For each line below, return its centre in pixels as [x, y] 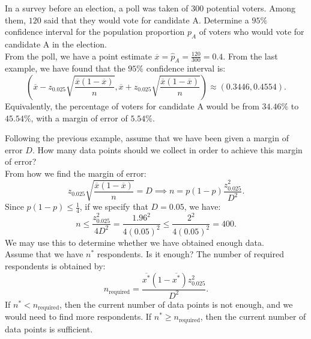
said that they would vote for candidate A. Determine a [146, 20]
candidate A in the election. [56, 44]
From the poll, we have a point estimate [78, 56]
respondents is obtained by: [55, 266]
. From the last [250, 56]
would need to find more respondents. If [78, 316]
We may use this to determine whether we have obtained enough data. [134, 242]
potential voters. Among [251, 8]
